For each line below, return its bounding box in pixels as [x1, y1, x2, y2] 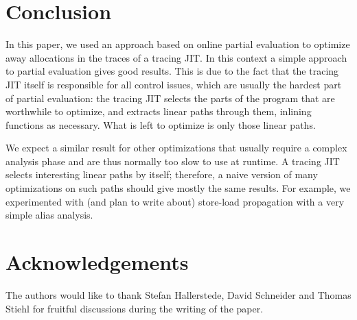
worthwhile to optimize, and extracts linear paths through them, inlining [5, 104, 312, 119]
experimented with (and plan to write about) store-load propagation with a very [5, 194, 345, 208]
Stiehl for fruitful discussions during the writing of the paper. [5, 301, 264, 315]
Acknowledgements [5, 248, 189, 276]
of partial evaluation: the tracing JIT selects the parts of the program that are [5, 90, 335, 105]
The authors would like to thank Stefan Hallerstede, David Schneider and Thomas [5, 287, 352, 301]
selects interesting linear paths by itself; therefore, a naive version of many [5, 167, 318, 182]
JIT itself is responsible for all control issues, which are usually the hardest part [5, 77, 342, 91]
